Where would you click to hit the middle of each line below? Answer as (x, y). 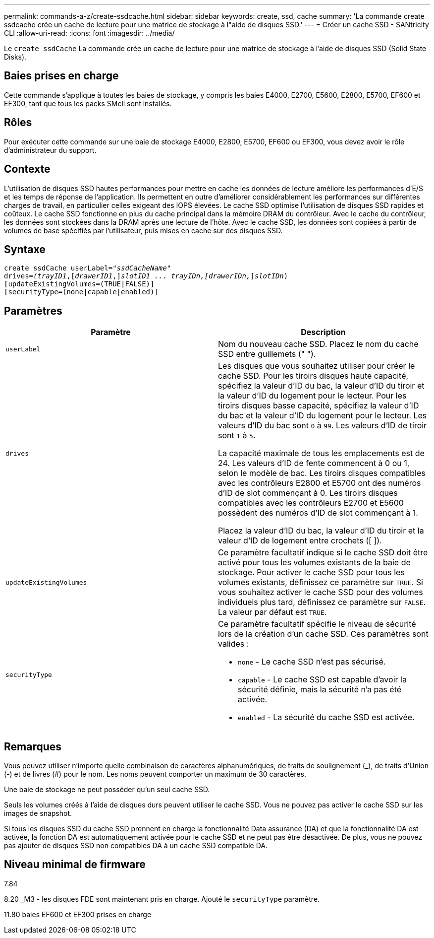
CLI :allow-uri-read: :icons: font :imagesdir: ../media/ (89, 33)
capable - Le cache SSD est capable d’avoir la (322, 680)
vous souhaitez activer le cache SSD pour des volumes (321, 592)
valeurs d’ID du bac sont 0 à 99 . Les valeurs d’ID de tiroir (323, 426)
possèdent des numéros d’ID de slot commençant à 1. (318, 513)
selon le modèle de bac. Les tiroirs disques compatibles (322, 473)
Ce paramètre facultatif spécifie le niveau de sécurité (317, 624)
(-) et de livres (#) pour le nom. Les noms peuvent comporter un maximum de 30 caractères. (155, 774)
